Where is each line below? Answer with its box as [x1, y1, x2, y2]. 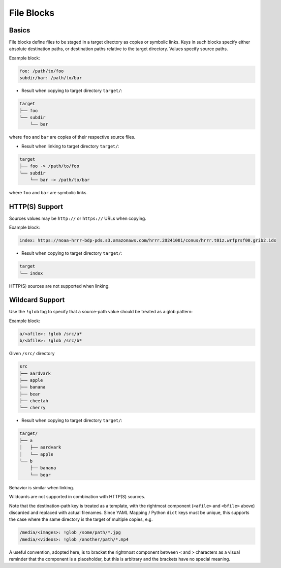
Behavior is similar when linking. [9, 484, 74, 490]
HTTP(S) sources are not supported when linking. [9, 283, 110, 289]
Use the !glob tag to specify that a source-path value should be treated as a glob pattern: [9, 309, 193, 315]
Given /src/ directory [9, 351, 55, 357]
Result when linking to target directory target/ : [21, 143, 120, 149]
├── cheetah [19, 398, 49, 404]
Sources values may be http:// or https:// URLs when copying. [9, 215, 146, 221]
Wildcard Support [9, 296, 65, 304]
